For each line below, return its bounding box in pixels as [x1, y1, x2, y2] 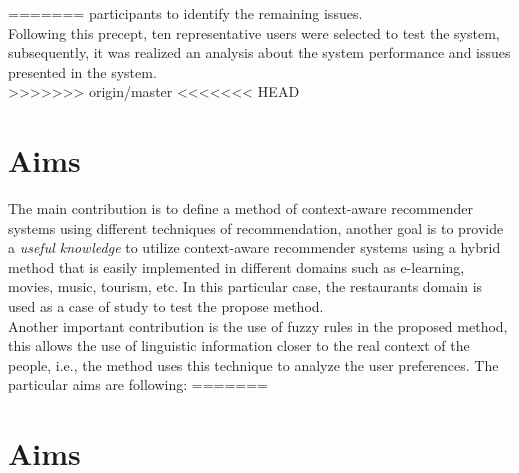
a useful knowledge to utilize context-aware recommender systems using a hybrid [8, 237, 501, 258]
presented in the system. [8, 61, 157, 82]
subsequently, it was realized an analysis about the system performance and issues [8, 42, 511, 63]
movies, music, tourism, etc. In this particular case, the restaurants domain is [8, 276, 483, 297]
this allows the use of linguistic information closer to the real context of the [8, 335, 470, 356]
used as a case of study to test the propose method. [8, 296, 324, 317]
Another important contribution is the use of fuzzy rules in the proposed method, [8, 315, 508, 336]
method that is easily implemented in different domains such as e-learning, [8, 256, 465, 277]
